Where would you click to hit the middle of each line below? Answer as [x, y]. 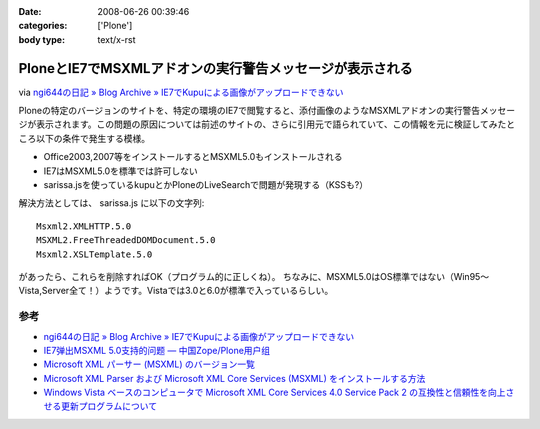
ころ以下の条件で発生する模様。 [84, 138]
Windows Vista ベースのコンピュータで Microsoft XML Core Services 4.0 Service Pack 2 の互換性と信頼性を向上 [274, 392]
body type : [41, 39]
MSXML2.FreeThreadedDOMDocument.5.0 [126, 240]
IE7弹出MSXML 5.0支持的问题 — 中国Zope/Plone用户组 [157, 350]
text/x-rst [116, 39]
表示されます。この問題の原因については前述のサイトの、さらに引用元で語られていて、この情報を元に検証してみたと [275, 124]
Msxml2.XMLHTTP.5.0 [84, 226]
